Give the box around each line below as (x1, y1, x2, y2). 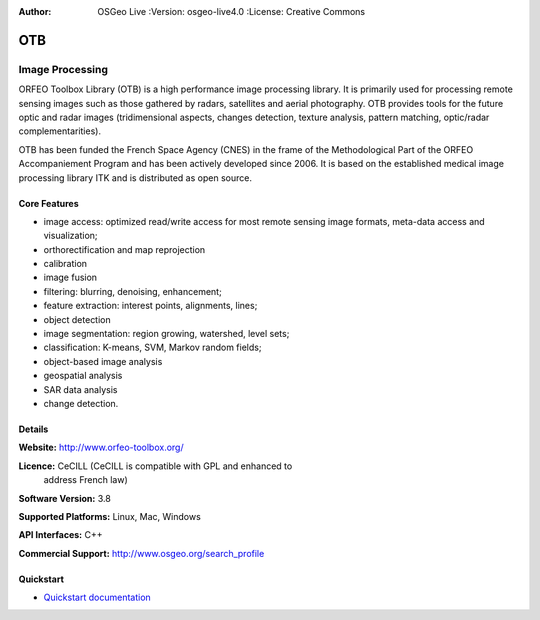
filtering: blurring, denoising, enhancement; (43, 285, 222, 297)
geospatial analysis (43, 370, 123, 382)
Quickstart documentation (43, 591, 152, 604)
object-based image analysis (43, 355, 163, 367)
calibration (43, 258, 88, 270)
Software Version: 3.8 (18, 492, 112, 504)
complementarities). (18, 125, 102, 137)
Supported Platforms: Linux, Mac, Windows (18, 510, 202, 522)
